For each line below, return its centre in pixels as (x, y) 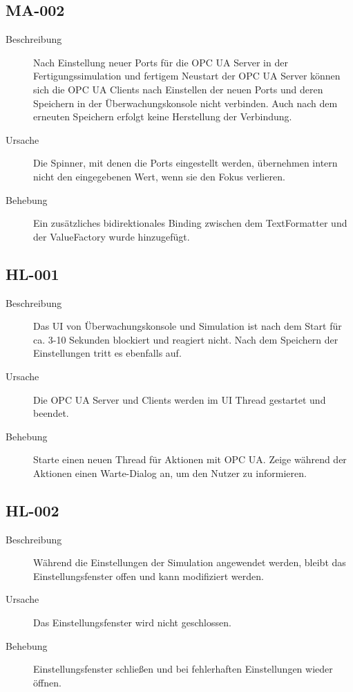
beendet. (51, 413)
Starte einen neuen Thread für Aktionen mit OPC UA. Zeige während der (190, 459)
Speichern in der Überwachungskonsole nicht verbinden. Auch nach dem (185, 103)
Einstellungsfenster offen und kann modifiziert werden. (149, 576)
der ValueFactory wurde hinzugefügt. (112, 236)
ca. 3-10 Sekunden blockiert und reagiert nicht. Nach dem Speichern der (186, 339)
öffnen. (47, 682)
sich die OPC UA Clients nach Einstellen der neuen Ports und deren (178, 89)
